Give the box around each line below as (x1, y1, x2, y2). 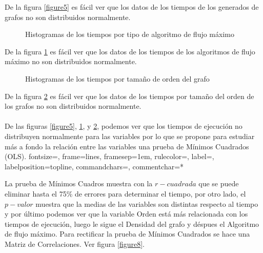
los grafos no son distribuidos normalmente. (5, 101, 141, 111)
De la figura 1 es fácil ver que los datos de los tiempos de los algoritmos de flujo (5, 46, 255, 56)
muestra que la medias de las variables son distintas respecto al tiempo (35, 198, 258, 209)
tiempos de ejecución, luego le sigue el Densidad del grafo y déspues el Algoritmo (5, 218, 259, 229)
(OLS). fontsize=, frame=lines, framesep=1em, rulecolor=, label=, (5, 151, 214, 162)
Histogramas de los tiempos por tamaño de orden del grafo (25, 73, 210, 84)
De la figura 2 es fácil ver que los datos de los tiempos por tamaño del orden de (5, 90, 254, 101)
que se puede (198, 178, 239, 189)
